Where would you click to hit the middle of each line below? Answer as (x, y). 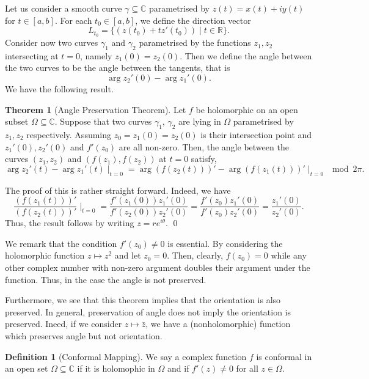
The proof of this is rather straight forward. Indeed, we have (118, 190)
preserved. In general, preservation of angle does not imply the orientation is (148, 311)
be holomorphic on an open (247, 109)
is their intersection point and (256, 135)
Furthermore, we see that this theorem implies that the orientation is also (143, 300)
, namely (96, 55)
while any (289, 255)
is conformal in (284, 356)
